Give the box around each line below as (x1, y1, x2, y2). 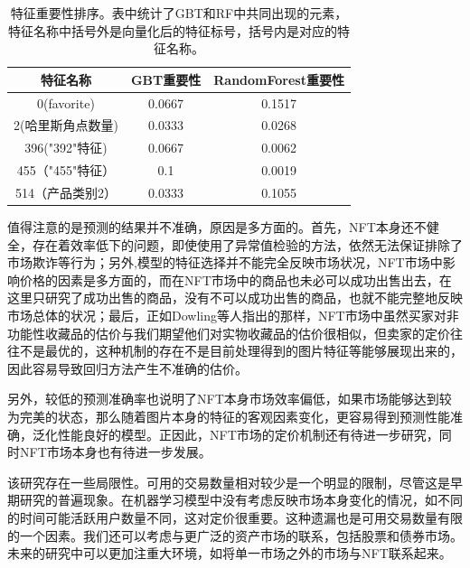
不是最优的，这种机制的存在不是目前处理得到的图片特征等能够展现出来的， (19, 341, 463, 360)
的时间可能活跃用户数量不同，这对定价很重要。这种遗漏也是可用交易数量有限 (7, 508, 463, 526)
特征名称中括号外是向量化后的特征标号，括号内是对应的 (7, 21, 337, 40)
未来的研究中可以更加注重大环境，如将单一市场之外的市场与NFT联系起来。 (7, 544, 452, 563)
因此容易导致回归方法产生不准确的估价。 (7, 358, 248, 377)
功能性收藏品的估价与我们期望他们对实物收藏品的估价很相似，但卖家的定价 (7, 323, 450, 342)
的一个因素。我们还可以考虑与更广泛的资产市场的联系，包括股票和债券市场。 (7, 526, 463, 545)
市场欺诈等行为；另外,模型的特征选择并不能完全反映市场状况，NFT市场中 (7, 253, 443, 272)
